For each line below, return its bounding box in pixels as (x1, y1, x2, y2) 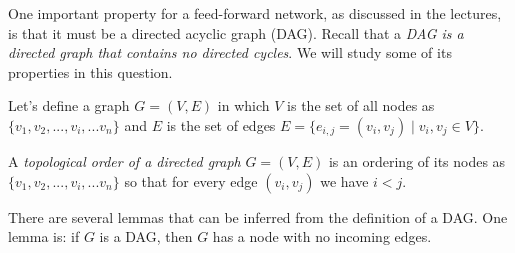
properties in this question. (8, 61, 173, 82)
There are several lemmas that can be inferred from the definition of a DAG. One (8, 206, 508, 227)
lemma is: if (8, 226, 80, 247)
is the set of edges (166, 114, 276, 135)
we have (320, 170, 369, 191)
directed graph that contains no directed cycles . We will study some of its (8, 42, 452, 63)
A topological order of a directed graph (8, 150, 241, 171)
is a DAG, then (99, 226, 193, 247)
